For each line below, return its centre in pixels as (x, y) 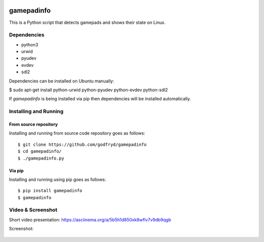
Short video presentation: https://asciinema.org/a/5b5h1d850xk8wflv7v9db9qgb (90, 220)
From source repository (33, 124)
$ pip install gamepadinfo (50, 191)
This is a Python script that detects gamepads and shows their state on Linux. (87, 22)
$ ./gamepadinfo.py (41, 158)
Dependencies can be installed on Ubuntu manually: (62, 81)
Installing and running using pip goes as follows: (57, 179)
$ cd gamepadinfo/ (40, 151)
